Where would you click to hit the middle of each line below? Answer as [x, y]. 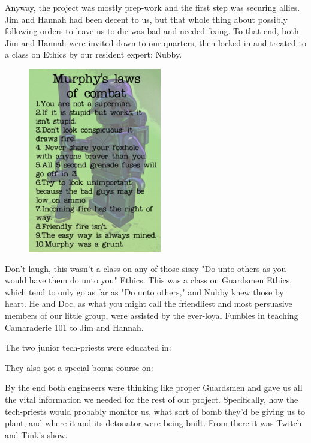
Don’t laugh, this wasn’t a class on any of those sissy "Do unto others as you [146, 268]
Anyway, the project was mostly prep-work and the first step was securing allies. [153, 7]
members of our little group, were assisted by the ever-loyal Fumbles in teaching [152, 315]
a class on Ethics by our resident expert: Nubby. [93, 54]
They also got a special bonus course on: [79, 367]
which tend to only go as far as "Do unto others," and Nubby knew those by [144, 291]
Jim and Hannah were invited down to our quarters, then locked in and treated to [155, 42]
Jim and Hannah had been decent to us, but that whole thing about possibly [146, 19]
